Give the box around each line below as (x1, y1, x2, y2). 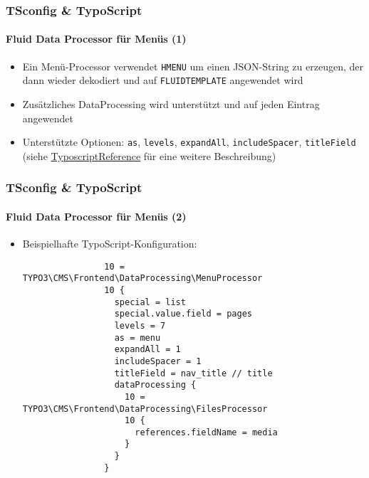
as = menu (114, 332, 161, 343)
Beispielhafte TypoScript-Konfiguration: (22, 236, 197, 251)
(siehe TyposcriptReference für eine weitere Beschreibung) (22, 148, 276, 163)
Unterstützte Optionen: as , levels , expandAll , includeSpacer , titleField (22, 134, 356, 149)
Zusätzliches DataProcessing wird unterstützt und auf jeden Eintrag (22, 96, 320, 111)
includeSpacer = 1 (114, 356, 202, 366)
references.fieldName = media (135, 427, 278, 437)
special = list (114, 297, 186, 307)
